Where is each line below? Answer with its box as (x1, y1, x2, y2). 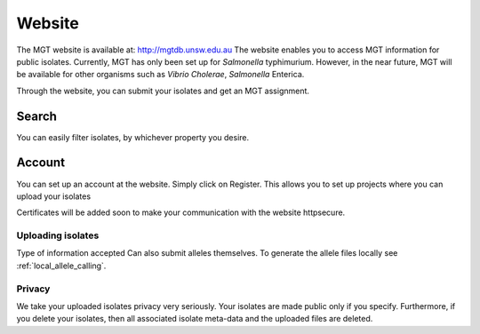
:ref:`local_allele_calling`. (16, 260, 107, 271)
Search (16, 108, 58, 123)
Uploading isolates (16, 229, 100, 242)
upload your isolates (16, 191, 92, 202)
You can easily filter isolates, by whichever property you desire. (16, 131, 250, 142)
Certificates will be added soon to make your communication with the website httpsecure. (16, 207, 346, 218)
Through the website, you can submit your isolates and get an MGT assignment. (16, 85, 310, 96)
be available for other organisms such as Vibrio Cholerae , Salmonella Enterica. (16, 69, 305, 80)
